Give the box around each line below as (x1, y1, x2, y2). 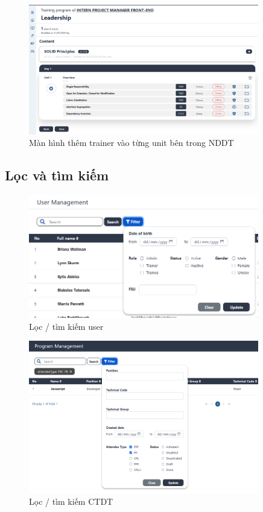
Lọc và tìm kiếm (5, 166, 109, 185)
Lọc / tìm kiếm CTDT (29, 495, 113, 508)
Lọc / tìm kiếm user (29, 320, 104, 332)
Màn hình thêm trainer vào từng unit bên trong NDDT (29, 136, 234, 149)
